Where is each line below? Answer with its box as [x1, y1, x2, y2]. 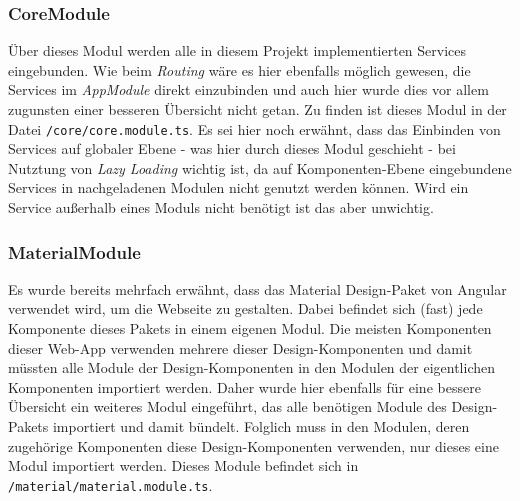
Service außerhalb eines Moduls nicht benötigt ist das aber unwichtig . [8, 197, 434, 218]
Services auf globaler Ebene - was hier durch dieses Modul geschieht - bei [8, 138, 456, 159]
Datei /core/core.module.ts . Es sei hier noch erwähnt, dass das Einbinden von [8, 118, 501, 139]
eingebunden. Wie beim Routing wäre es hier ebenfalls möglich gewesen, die [8, 59, 471, 80]
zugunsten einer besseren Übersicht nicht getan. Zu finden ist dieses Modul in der [8, 99, 507, 119]
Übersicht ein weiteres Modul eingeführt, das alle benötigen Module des [8, 396, 447, 417]
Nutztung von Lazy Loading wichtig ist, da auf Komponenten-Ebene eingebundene [8, 157, 512, 178]
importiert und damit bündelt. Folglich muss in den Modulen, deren [52, 416, 470, 436]
